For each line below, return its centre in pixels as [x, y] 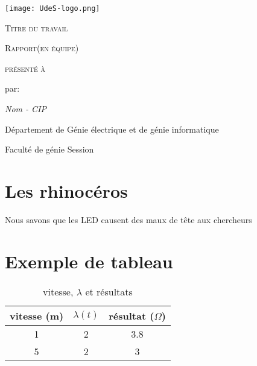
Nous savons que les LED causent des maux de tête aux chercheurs [128, 219]
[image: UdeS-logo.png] [52, 8]
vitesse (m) [37, 315]
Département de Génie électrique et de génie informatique [112, 129]
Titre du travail [36, 27]
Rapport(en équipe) [42, 48]
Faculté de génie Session [49, 149]
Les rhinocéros [66, 191]
